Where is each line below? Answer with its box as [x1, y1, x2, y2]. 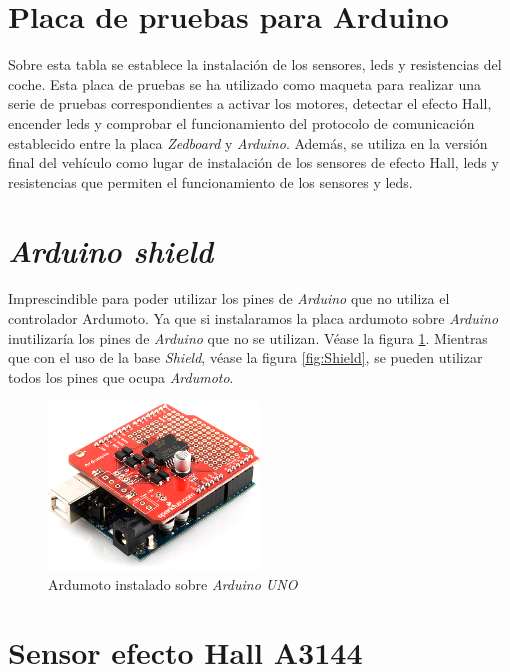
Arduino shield [8, 230, 214, 272]
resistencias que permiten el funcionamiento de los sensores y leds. [8, 171, 413, 192]
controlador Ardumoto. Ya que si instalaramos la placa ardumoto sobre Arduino [8, 308, 499, 328]
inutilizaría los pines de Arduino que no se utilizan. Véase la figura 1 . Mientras [8, 327, 488, 348]
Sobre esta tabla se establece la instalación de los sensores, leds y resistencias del [8, 54, 502, 75]
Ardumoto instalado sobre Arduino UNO [48, 573, 298, 594]
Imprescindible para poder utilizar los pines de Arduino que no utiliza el [8, 288, 450, 309]
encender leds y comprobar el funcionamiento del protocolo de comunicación [8, 112, 475, 133]
